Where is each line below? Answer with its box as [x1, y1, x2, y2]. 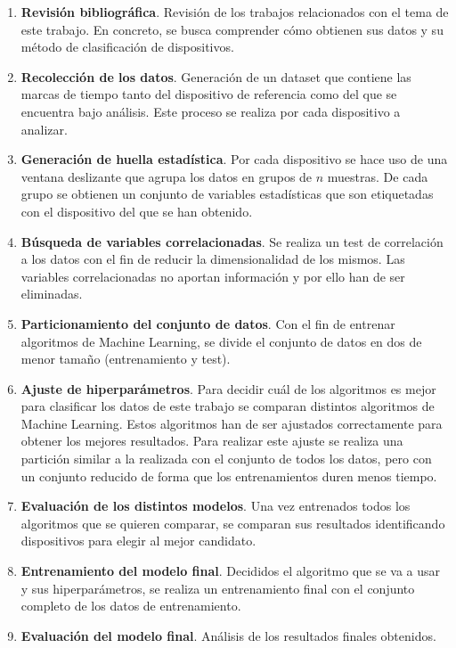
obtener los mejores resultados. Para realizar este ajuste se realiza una [20, 431, 403, 450]
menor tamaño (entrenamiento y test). [20, 349, 231, 368]
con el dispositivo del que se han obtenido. [20, 201, 253, 220]
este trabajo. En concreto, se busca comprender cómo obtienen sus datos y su [20, 20, 444, 38]
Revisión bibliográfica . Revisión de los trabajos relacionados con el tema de [20, 3, 449, 21]
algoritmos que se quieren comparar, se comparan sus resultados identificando [20, 513, 445, 532]
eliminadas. [20, 284, 83, 303]
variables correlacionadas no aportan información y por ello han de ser [20, 267, 405, 285]
